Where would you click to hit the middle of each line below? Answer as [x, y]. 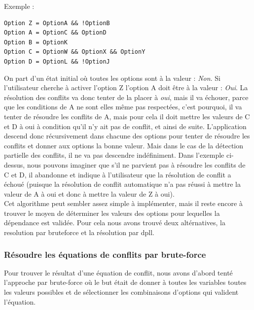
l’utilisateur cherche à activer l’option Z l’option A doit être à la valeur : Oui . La [126, 87]
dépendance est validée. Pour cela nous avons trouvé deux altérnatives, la [115, 223]
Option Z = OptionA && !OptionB [57, 23]
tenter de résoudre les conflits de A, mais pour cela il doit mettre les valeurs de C [127, 116]
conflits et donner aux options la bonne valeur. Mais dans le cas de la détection [124, 145]
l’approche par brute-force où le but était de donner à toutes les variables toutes [125, 282]
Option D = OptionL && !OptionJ [57, 61]
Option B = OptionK [36, 42]
